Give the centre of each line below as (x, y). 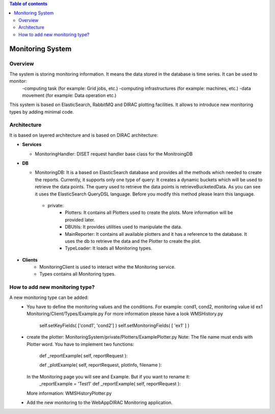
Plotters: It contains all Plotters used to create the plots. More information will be (149, 213)
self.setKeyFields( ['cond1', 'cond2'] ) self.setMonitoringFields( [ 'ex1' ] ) (114, 325)
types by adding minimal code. (42, 112)
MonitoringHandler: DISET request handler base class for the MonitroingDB (114, 154)
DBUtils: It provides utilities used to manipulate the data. (123, 227)
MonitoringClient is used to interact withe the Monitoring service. (107, 267)
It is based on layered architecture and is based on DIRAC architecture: (84, 135)
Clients (30, 260)
